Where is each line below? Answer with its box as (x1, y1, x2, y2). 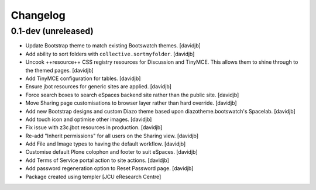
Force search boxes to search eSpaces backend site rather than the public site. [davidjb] (25, 91, 239, 98)
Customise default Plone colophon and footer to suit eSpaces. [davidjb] (25, 148, 198, 156)
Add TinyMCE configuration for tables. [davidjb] (25, 75, 141, 82)
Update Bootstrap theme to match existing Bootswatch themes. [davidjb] (25, 42, 201, 49)
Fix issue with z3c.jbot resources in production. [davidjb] (25, 124, 163, 131)
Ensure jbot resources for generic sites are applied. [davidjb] (25, 83, 172, 90)
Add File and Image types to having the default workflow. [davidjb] (25, 140, 186, 147)
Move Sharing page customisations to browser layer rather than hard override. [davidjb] (25, 99, 237, 106)
